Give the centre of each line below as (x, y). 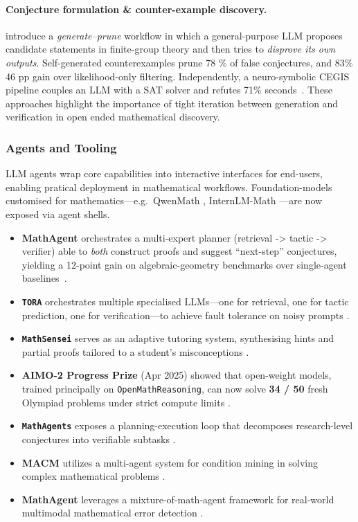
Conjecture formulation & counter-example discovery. (136, 9)
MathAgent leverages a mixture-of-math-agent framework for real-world (178, 499)
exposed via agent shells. (58, 214)
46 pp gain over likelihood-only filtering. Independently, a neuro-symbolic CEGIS (178, 76)
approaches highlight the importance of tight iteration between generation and (172, 103)
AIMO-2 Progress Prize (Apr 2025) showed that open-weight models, (177, 375)
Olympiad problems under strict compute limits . (126, 402)
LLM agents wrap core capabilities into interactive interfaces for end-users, (164, 173)
